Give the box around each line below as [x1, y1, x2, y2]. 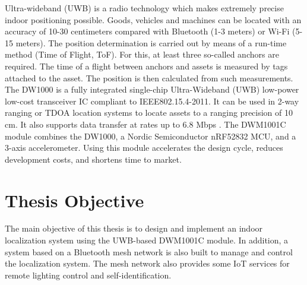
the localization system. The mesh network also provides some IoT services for [5, 257, 290, 270]
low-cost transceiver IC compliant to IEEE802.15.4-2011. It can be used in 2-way [5, 94, 299, 107]
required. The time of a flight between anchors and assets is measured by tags [5, 59, 288, 72]
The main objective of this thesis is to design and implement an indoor [5, 222, 263, 235]
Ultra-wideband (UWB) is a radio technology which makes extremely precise [5, 2, 284, 14]
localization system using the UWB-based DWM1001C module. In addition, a [5, 234, 289, 246]
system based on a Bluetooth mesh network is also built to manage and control [5, 245, 293, 258]
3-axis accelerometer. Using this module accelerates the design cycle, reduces [5, 141, 283, 154]
